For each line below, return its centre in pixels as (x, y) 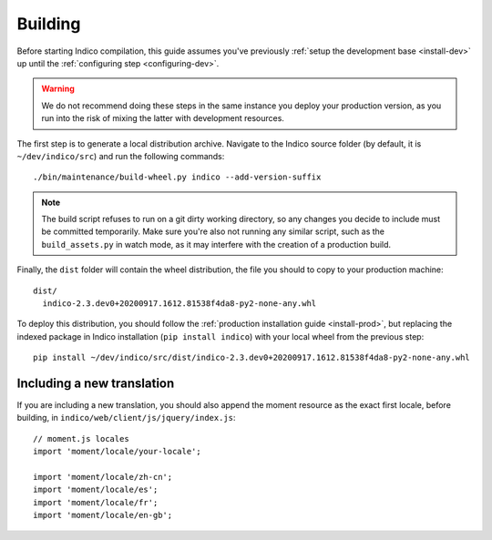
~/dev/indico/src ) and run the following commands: (121, 156)
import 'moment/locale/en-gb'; (103, 515)
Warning (58, 89)
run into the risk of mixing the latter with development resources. (163, 118)
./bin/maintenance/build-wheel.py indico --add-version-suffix (177, 177)
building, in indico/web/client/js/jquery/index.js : (126, 418)
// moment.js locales (81, 438)
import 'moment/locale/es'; (96, 490)
